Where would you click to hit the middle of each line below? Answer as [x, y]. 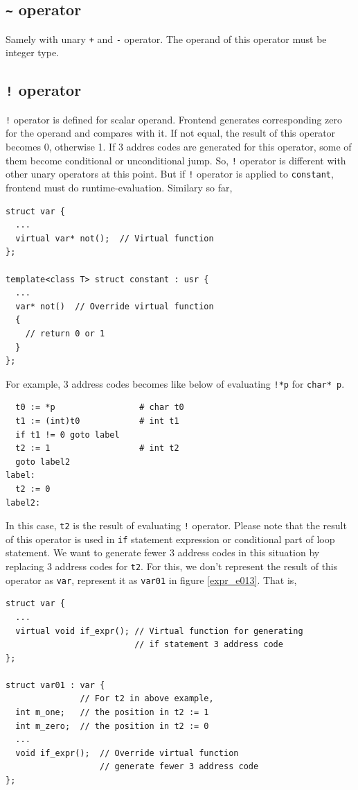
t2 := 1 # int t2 [97, 448]
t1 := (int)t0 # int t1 [97, 421]
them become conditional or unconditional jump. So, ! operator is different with [176, 160]
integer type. [33, 52]
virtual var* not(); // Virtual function [115, 238]
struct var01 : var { [55, 685]
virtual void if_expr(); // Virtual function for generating [159, 631]
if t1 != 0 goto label [68, 435]
